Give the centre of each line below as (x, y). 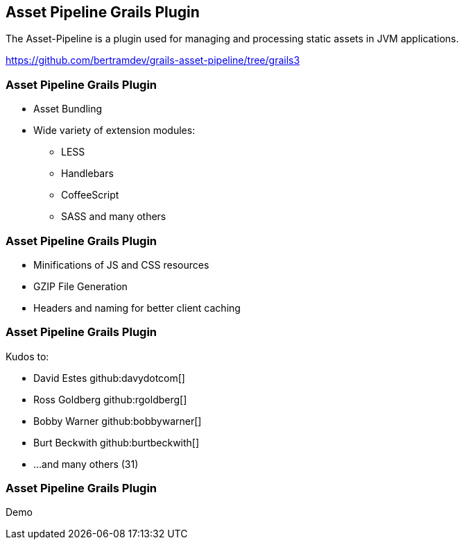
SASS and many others (114, 217)
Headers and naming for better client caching (137, 308)
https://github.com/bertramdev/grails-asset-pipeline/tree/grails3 (153, 60)
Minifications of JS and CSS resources (121, 265)
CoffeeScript (90, 195)
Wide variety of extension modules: (114, 131)
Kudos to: (27, 356)
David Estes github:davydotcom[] (109, 378)
